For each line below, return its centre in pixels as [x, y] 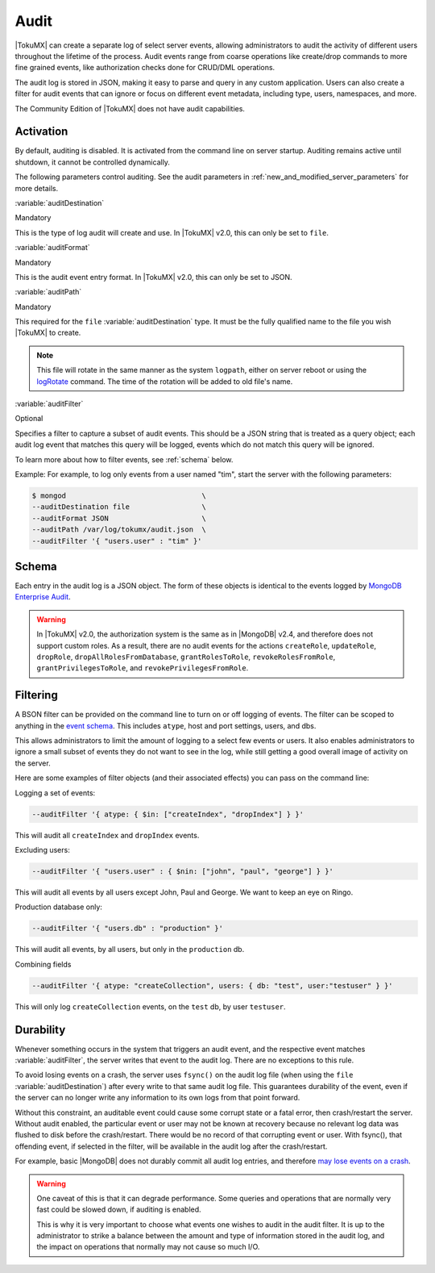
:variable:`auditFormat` [52, 248]
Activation [41, 132]
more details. [37, 188]
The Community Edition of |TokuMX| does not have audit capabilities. [130, 108]
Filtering [36, 695]
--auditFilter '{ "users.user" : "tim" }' [117, 541]
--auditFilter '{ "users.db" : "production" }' [127, 929]
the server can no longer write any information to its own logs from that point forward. [157, 1098]
